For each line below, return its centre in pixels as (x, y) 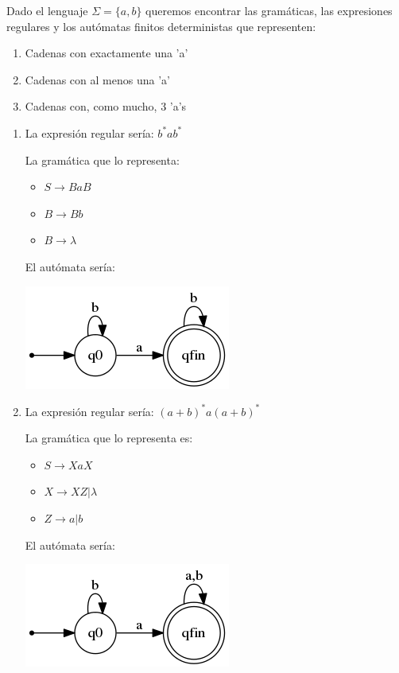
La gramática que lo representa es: (109, 438)
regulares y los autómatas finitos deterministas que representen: (161, 26)
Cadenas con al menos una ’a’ (97, 79)
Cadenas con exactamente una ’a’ (107, 53)
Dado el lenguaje (47, 10)
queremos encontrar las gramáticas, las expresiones (269, 10)
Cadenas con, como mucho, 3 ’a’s (106, 106)
